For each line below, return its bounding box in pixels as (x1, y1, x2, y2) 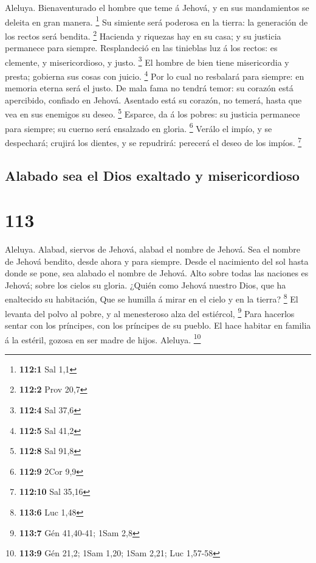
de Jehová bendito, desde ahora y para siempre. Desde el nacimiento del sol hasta (5, 254, 309, 267)
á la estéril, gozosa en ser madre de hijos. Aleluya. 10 (5, 331, 201, 346)
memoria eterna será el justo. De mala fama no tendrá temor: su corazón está (5, 82, 294, 94)
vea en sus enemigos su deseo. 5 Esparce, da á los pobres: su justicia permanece (5, 106, 300, 121)
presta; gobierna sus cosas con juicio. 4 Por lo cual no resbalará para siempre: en (5, 68, 304, 82)
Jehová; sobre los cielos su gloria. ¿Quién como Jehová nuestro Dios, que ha (5, 278, 286, 291)
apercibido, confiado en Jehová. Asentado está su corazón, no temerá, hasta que (5, 93, 302, 106)
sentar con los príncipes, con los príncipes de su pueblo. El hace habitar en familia (5, 318, 311, 331)
